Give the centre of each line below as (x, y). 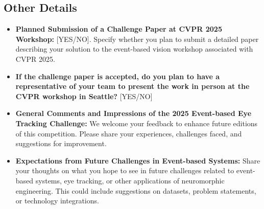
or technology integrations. (57, 201)
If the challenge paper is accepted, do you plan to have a (118, 76)
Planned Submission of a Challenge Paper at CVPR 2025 (119, 29)
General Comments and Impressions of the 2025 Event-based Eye (134, 113)
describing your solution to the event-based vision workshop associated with (134, 49)
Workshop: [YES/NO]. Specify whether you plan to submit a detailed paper (137, 39)
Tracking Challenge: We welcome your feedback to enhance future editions (137, 123)
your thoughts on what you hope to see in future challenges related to (125, 170)
